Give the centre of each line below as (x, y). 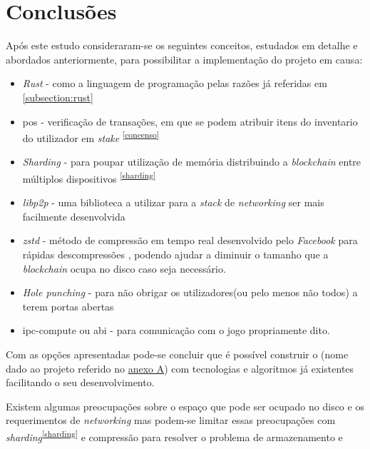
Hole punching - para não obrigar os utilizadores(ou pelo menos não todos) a (190, 292)
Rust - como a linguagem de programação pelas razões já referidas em (175, 83)
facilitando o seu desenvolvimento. (80, 382)
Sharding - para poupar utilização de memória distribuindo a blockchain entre (192, 162)
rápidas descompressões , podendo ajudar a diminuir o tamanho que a (175, 254)
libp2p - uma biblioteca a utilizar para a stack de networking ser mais (173, 202)
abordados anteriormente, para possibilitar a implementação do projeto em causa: (184, 59)
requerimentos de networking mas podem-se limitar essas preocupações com (171, 420)
